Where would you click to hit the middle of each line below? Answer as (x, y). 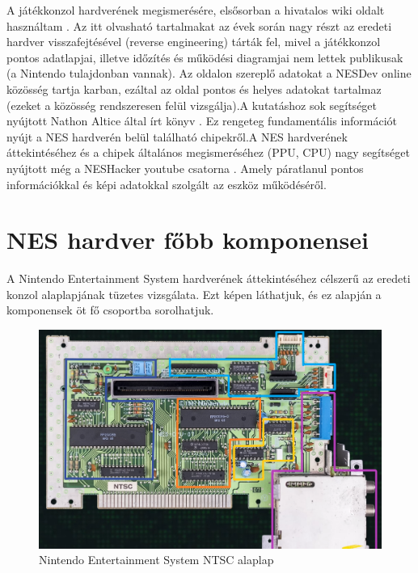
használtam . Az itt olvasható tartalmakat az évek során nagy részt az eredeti (199, 25)
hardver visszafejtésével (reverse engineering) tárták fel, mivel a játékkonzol (194, 42)
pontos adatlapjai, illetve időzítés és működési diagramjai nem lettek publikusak (205, 57)
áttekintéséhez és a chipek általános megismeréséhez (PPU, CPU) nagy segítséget (208, 152)
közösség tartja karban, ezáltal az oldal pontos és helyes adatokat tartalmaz (194, 88)
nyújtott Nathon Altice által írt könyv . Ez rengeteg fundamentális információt (202, 121)
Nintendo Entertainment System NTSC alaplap (156, 560)
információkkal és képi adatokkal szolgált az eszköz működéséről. (167, 184)
